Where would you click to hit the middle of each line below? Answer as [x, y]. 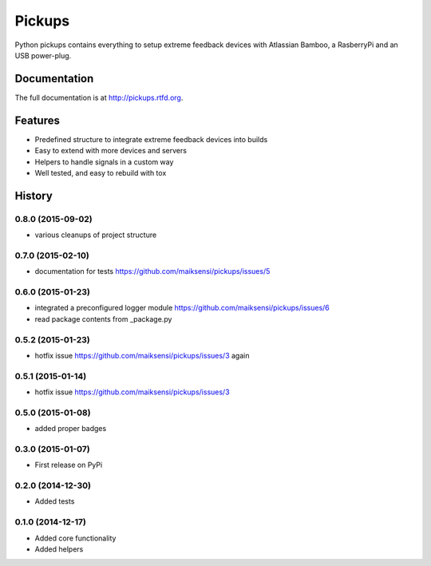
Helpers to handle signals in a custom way [104, 162]
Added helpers [59, 549]
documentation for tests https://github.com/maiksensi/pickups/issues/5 [152, 271]
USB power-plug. [43, 55]
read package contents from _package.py [103, 319]
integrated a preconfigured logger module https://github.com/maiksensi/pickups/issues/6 [182, 308]
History [34, 196]
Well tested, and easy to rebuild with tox [101, 172]
